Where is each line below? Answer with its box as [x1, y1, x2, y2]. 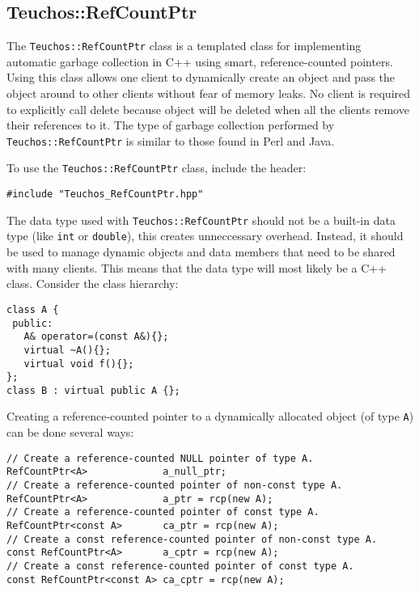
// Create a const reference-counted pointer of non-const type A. [6, 533, 378, 545]
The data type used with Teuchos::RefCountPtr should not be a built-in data [6, 211, 396, 228]
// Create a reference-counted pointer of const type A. [6, 506, 320, 518]
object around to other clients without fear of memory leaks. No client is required [6, 85, 411, 102]
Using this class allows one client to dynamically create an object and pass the [6, 69, 396, 86]
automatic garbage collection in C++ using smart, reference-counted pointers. [6, 53, 393, 70]
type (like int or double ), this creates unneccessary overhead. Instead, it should [6, 227, 404, 244]
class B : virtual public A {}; [6, 384, 180, 396]
